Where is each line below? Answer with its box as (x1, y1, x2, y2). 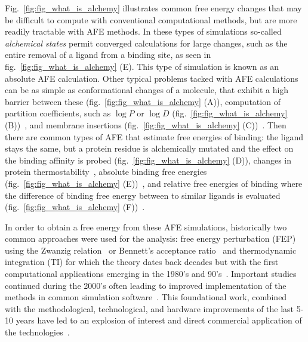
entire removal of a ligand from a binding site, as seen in (5, 48, 211, 61)
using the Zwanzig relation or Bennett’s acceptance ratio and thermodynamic (5, 244, 297, 256)
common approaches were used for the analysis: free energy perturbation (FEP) (5, 232, 296, 245)
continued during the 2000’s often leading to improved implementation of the (5, 279, 287, 291)
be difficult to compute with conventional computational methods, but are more (5, 13, 297, 26)
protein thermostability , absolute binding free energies (5, 165, 207, 178)
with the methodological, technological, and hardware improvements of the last (5, 302, 294, 315)
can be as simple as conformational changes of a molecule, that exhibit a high (5, 84, 289, 96)
